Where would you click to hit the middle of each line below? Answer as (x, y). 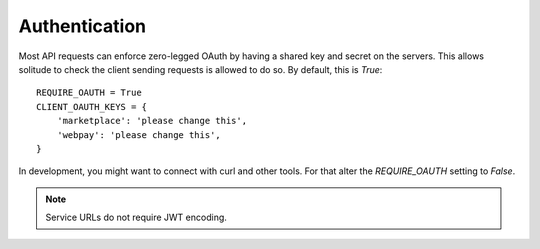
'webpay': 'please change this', (139, 134)
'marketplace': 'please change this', (152, 121)
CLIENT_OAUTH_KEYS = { (92, 106)
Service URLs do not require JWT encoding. (136, 217)
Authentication (82, 26)
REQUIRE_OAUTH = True (89, 93)
